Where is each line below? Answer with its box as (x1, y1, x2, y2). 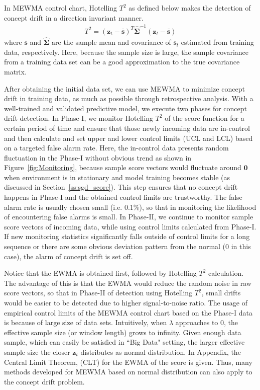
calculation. (208, 268, 244, 278)
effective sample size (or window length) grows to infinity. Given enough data (4, 327, 241, 337)
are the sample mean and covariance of (52, 37, 171, 47)
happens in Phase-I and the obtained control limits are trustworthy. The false (4, 192, 242, 202)
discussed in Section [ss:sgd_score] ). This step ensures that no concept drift (4, 182, 238, 192)
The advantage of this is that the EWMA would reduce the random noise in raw (4, 277, 251, 288)
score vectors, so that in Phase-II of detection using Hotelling (4, 287, 193, 298)
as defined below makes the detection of (128, 3, 251, 13)
